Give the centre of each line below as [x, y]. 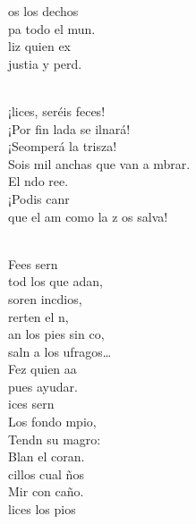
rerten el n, [38, 316]
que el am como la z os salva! [88, 216]
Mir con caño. [46, 491]
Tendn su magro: [55, 439]
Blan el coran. [47, 456]
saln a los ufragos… [60, 351]
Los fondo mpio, [52, 422]
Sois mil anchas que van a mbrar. [99, 163]
